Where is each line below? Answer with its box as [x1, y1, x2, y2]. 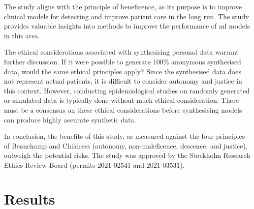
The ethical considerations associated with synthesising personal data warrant [4, 47, 239, 57]
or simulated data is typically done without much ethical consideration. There [4, 95, 239, 105]
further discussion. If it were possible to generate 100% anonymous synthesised [4, 56, 241, 66]
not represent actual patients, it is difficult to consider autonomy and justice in [4, 76, 242, 86]
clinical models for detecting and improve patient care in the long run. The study [4, 11, 249, 21]
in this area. [4, 30, 40, 40]
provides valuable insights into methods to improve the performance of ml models [4, 21, 250, 31]
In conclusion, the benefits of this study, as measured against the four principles [4, 131, 245, 141]
